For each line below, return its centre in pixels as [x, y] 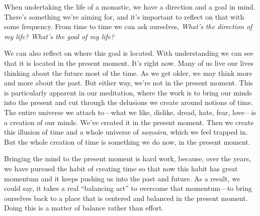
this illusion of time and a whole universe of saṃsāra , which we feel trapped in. [126, 132]
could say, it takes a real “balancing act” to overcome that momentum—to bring [128, 188]
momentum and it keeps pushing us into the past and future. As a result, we [122, 178]
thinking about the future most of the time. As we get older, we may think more [128, 73]
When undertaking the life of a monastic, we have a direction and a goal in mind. [130, 7]
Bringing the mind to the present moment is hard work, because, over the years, [128, 158]
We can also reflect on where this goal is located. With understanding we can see [129, 53]
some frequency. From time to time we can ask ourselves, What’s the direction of [128, 26]
